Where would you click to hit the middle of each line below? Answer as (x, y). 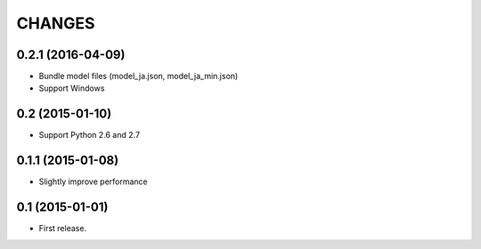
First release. (63, 229)
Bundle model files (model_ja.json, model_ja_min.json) (139, 76)
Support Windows (72, 88)
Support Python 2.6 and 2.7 (90, 135)
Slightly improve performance (93, 181)
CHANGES (56, 23)
